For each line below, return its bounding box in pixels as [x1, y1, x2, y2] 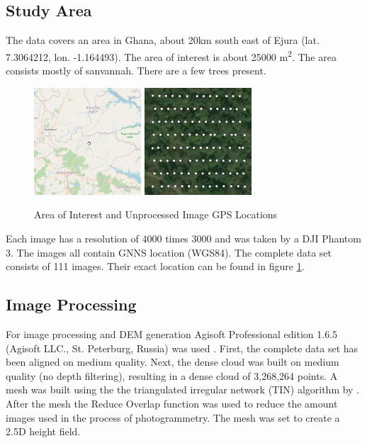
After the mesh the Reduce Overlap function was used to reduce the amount [6, 396, 338, 410]
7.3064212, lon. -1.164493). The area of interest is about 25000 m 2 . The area [6, 47, 337, 64]
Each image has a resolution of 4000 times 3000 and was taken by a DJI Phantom [6, 231, 361, 245]
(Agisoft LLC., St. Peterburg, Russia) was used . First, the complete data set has [6, 340, 358, 355]
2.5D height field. [6, 424, 81, 439]
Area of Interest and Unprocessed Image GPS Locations [34, 207, 278, 222]
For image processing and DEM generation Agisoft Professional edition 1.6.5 [6, 326, 338, 341]
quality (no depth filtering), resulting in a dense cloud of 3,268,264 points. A [6, 368, 338, 383]
